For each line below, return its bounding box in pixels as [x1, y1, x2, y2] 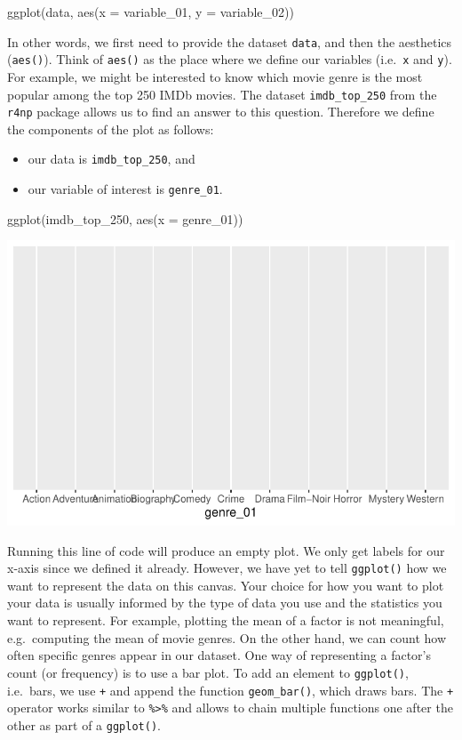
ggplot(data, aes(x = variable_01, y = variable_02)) [7, 3, 294, 20]
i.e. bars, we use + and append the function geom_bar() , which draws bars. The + [7, 680, 454, 699]
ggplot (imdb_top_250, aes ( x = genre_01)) [7, 209, 243, 228]
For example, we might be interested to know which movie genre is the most [7, 67, 423, 85]
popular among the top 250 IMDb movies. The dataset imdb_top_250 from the [7, 84, 437, 103]
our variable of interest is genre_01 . [28, 180, 223, 198]
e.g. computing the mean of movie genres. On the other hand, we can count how [7, 628, 447, 647]
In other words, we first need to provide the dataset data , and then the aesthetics [7, 32, 452, 51]
